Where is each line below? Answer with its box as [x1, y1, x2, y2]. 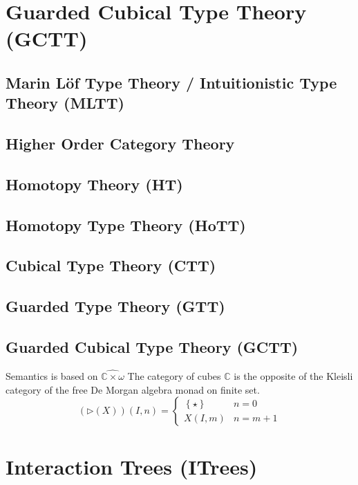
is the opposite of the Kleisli [234, 369, 353, 383]
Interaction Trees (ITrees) [6, 452, 258, 481]
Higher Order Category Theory [6, 133, 235, 154]
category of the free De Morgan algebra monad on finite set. [6, 382, 260, 396]
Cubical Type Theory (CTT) [6, 255, 216, 276]
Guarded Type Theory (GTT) [6, 295, 225, 317]
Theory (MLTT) [6, 92, 124, 113]
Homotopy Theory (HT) [6, 173, 183, 194]
